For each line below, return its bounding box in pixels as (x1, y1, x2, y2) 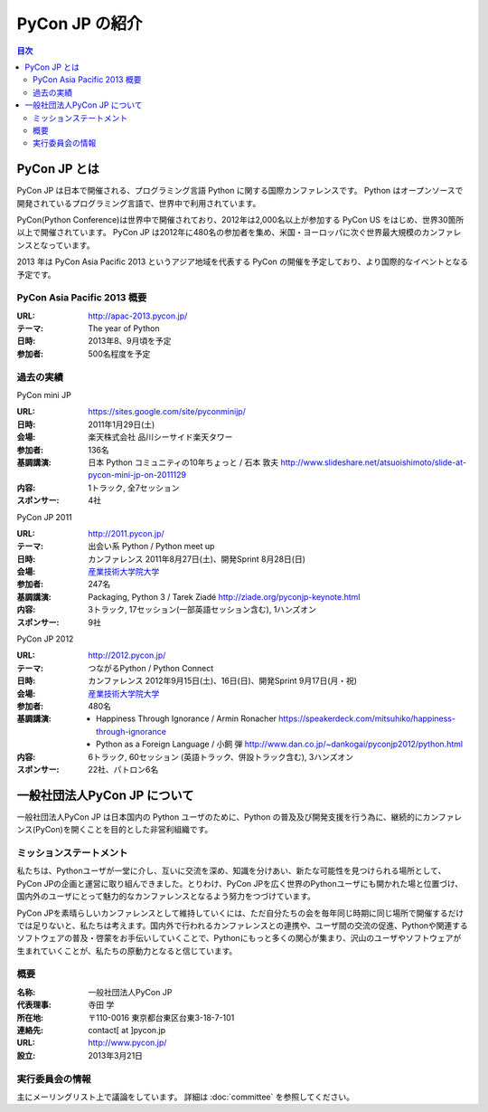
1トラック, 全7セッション (88, 482, 180, 493)
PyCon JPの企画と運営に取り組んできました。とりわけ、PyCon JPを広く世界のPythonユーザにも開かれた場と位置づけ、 (16, 878, 464, 889)
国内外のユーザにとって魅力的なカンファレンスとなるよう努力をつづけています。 (16, 891, 316, 902)
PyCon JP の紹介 (16, 14, 144, 33)
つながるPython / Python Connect (88, 662, 214, 673)
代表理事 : (16, 1000, 52, 1011)
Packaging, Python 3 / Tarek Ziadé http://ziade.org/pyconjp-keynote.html (88, 591, 361, 602)
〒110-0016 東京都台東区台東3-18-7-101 (88, 1012, 235, 1022)
